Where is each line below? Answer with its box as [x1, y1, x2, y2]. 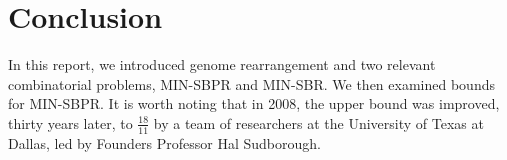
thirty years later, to [8, 112, 133, 133]
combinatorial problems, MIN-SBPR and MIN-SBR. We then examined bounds [8, 73, 495, 94]
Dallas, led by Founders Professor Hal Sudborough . [8, 132, 322, 153]
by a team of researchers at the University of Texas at [153, 112, 484, 133]
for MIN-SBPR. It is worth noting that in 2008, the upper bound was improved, [8, 93, 500, 114]
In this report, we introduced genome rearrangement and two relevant [8, 54, 436, 75]
